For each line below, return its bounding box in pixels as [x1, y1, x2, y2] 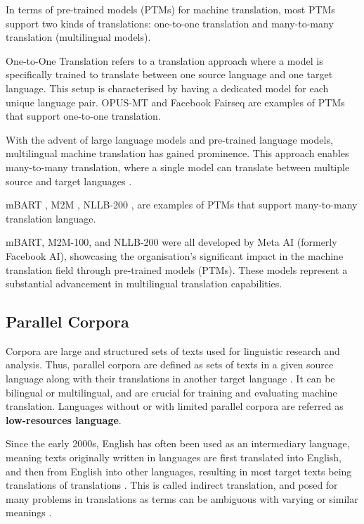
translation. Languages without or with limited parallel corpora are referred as [6, 399, 344, 413]
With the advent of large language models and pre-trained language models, [6, 132, 333, 146]
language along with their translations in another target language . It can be [6, 371, 335, 386]
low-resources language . [6, 412, 122, 427]
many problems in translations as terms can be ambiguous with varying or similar [6, 491, 358, 506]
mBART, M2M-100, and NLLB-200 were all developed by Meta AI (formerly [6, 235, 337, 249]
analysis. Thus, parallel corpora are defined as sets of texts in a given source [6, 357, 334, 372]
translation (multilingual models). [6, 30, 151, 44]
